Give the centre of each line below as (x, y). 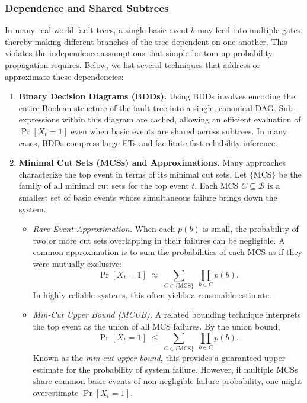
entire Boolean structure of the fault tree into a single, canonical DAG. (147, 107)
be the (290, 174)
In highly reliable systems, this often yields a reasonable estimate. (152, 294)
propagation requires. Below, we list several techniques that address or (132, 65)
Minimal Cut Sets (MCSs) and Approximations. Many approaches (152, 162)
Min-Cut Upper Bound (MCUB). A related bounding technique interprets (167, 315)
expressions (39, 119)
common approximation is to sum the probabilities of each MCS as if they (167, 252)
